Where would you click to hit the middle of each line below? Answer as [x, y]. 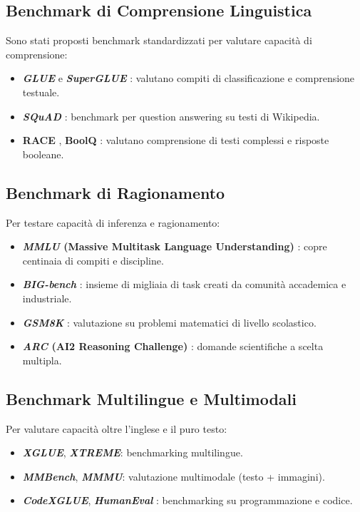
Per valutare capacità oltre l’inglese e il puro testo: [117, 428]
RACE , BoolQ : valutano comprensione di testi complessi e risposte [176, 140]
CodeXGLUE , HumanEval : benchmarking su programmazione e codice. [187, 500]
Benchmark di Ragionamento [115, 192]
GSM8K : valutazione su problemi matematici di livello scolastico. [169, 322]
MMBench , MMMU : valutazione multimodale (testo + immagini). [174, 476]
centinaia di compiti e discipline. [93, 260]
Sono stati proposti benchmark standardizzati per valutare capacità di [159, 40]
